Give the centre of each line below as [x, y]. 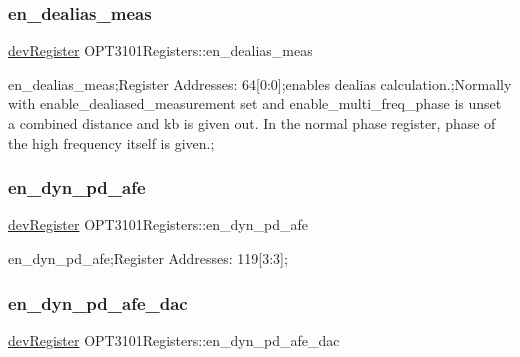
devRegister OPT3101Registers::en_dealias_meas [160, 50]
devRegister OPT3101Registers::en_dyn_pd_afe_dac [174, 339]
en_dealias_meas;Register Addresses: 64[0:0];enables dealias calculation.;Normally [260, 83]
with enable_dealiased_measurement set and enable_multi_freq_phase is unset [255, 103]
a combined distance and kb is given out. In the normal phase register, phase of [252, 123]
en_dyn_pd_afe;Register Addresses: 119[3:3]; [148, 258]
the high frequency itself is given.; [111, 142]
